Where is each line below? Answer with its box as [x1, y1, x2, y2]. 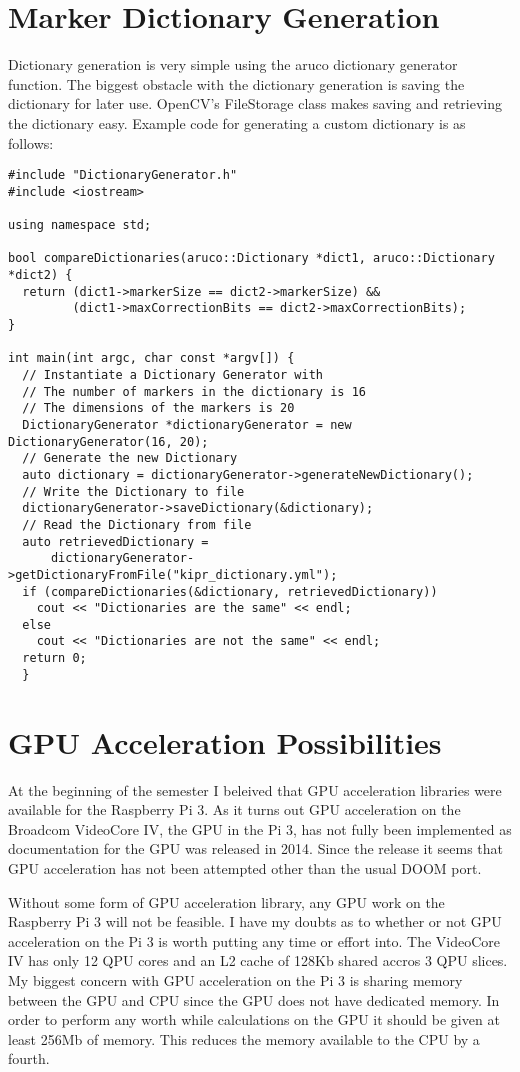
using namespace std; [8, 218, 152, 233]
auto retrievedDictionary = [22, 534, 209, 549]
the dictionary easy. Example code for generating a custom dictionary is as [8, 112, 466, 133]
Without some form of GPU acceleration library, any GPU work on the [8, 891, 445, 912]
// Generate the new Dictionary [22, 451, 238, 466]
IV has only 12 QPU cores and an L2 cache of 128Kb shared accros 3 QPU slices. [8, 950, 508, 971]
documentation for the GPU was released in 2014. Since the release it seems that [8, 838, 504, 859]
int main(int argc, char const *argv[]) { [8, 351, 295, 366]
